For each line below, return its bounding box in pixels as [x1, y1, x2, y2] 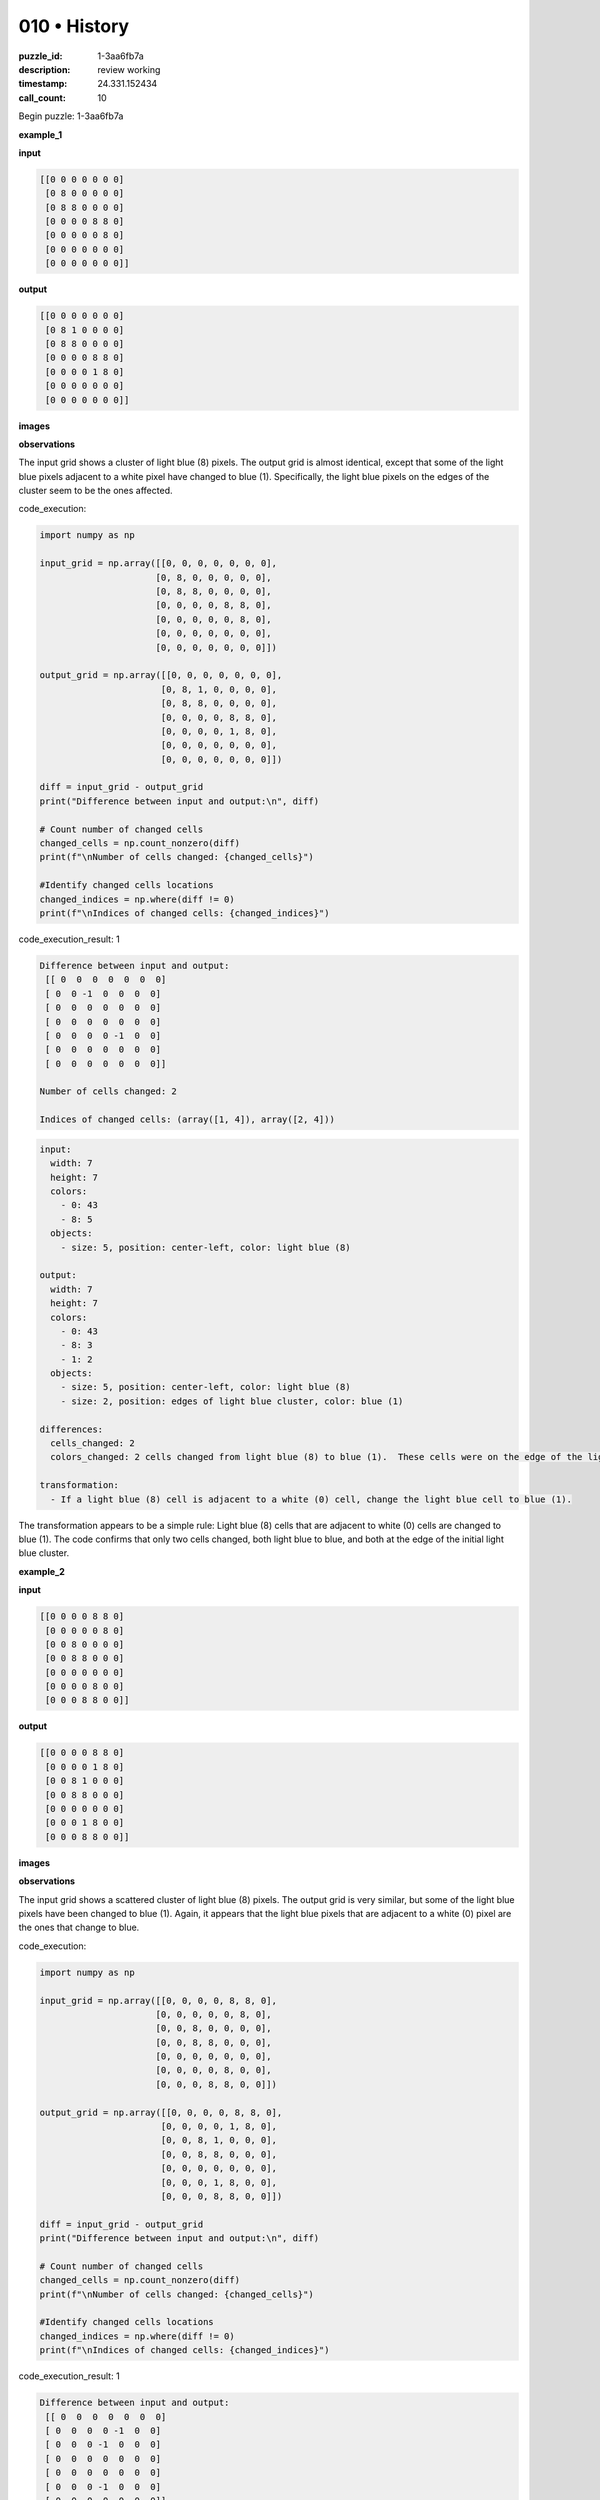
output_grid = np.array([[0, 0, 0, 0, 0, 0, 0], [39, 670, 283, 681]
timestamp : [18, 78, 68, 90]
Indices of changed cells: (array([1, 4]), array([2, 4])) [39, 1114, 335, 1125]
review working [97, 63, 161, 75]
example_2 [18, 1565, 65, 1577]
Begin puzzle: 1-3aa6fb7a [18, 110, 124, 122]
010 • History [18, 15, 130, 37]
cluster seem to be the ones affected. [18, 485, 173, 497]
